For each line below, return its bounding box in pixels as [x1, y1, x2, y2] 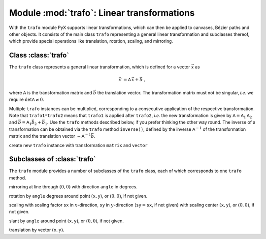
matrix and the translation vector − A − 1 [9, 133, 91, 139]
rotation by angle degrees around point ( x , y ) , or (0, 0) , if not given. [9, 193, 148, 199]
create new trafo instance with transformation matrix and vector [9, 142, 148, 148]
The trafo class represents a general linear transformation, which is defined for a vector [9, 64, 191, 70]
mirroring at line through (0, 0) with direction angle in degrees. [9, 184, 138, 190]
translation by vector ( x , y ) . [9, 227, 65, 233]
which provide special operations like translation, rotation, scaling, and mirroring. [9, 38, 173, 44]
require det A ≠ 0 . [9, 96, 44, 103]
